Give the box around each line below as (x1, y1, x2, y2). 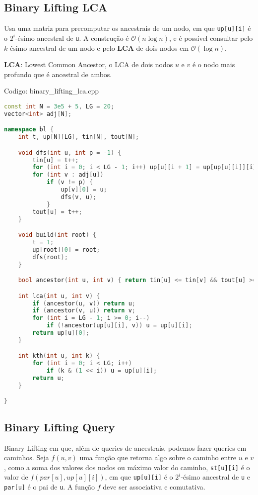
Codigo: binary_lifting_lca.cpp (4, 86, 99, 96)
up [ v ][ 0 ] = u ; (61, 186, 107, 194)
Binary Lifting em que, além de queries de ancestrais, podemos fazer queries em (4, 442, 247, 453)
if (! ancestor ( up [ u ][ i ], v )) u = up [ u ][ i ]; (46, 322, 193, 329)
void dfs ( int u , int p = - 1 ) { (18, 149, 122, 156)
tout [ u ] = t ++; (32, 208, 82, 215)
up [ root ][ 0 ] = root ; (32, 246, 100, 253)
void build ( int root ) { (18, 231, 97, 239)
